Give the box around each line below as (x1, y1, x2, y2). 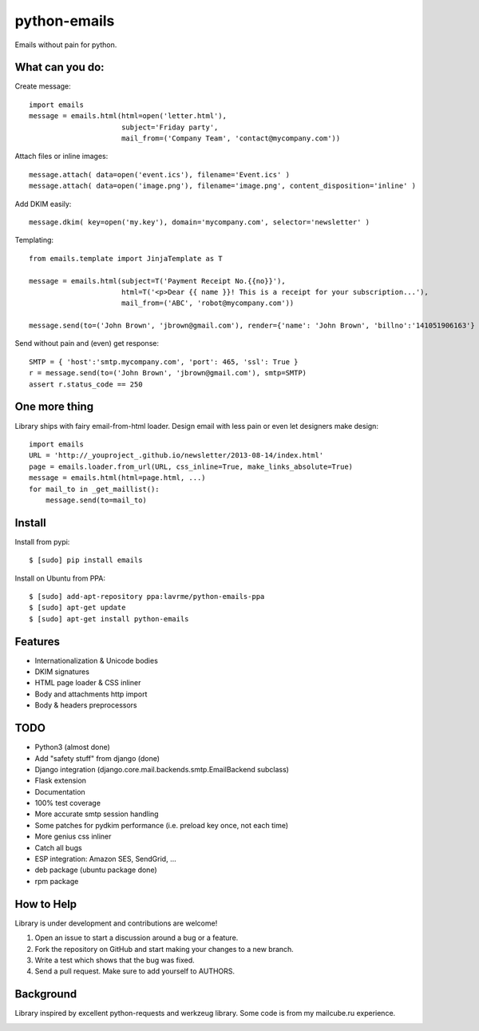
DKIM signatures (34, 667, 89, 676)
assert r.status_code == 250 (29, 379, 143, 389)
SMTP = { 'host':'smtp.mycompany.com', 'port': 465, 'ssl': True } (29, 357, 299, 367)
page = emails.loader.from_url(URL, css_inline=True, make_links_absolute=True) (29, 462, 354, 471)
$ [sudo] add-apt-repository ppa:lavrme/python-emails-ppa (29, 592, 265, 601)
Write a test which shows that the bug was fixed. (34, 955, 195, 965)
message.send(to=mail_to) (45, 495, 148, 505)
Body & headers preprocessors (34, 700, 137, 710)
